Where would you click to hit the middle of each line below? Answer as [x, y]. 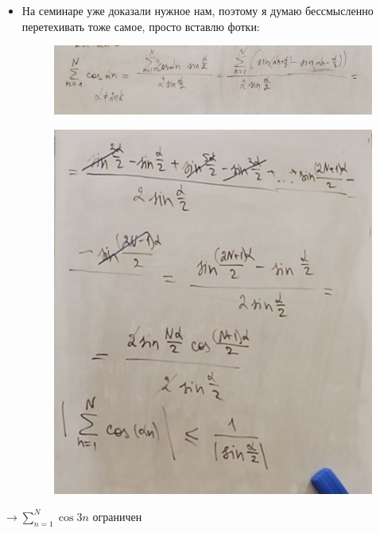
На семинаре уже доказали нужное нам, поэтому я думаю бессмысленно [198, 10]
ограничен [117, 516]
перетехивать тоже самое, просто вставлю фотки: [141, 26]
